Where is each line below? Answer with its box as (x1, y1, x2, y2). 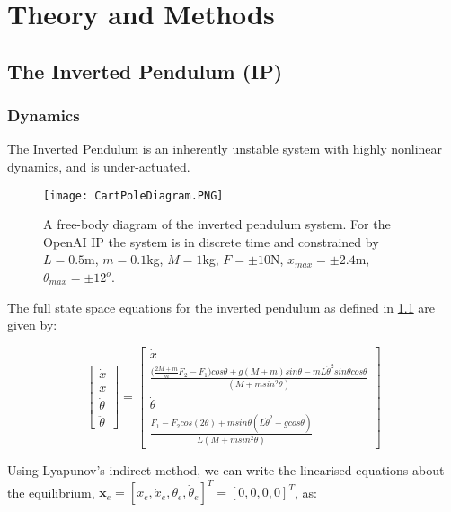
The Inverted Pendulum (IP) (7, 57, 283, 84)
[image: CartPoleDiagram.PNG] (43, 189, 224, 202)
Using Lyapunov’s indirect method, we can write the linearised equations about (7, 461, 445, 480)
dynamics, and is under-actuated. (7, 156, 190, 175)
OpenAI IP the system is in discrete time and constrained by (43, 232, 379, 251)
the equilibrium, (7, 482, 95, 501)
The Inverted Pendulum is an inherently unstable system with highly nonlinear (7, 139, 443, 158)
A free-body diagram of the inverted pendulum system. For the (43, 215, 391, 234)
